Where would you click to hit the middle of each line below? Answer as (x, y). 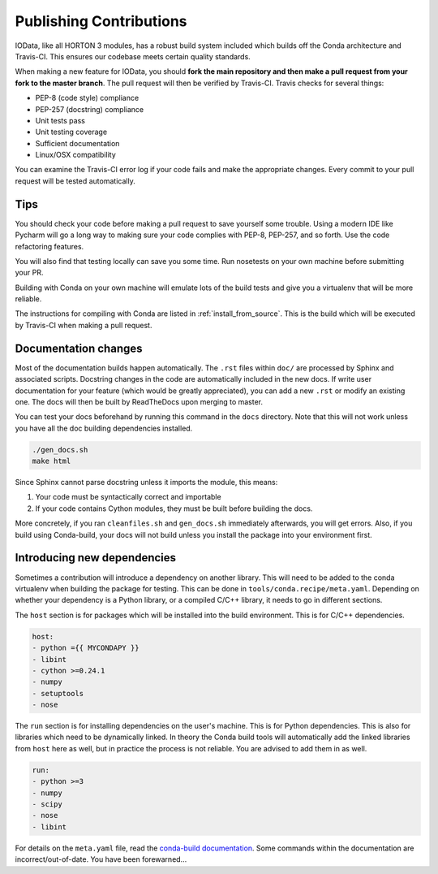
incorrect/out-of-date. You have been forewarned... (101, 859)
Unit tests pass (60, 120)
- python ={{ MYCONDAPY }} (86, 648)
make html (52, 461)
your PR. (29, 273)
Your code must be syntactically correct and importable (129, 497)
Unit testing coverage (71, 132)
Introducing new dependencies (96, 558)
